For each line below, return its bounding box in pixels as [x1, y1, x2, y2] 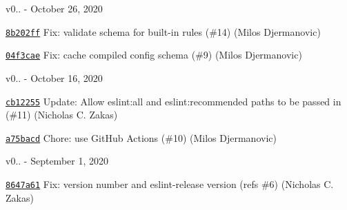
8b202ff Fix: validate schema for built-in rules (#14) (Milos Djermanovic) [6, 24, 321, 39]
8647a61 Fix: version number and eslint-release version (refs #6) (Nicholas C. [6, 177, 334, 191]
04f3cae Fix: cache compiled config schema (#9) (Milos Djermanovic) [6, 48, 302, 62]
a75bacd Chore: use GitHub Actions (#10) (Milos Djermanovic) [6, 130, 277, 145]
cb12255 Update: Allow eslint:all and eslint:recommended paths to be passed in [6, 94, 341, 108]
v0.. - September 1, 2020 [6, 154, 108, 168]
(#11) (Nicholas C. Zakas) [6, 107, 118, 122]
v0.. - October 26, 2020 [6, 1, 103, 15]
